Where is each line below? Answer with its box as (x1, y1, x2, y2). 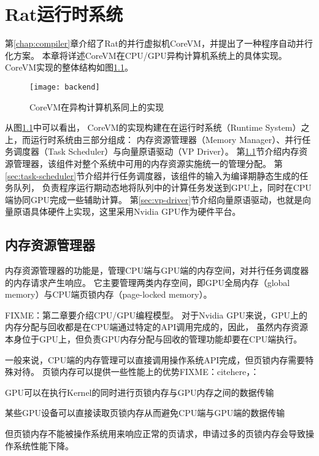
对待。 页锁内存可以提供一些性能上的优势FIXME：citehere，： (13, 365, 259, 378)
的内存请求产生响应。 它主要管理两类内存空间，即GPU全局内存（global (5, 276, 290, 288)
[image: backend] (29, 82, 100, 91)
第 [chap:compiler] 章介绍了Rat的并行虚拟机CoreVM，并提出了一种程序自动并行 (5, 37, 313, 50)
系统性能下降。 (13, 439, 74, 452)
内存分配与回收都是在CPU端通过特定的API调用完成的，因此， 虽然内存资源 (5, 320, 308, 333)
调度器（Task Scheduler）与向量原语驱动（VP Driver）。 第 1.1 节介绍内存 (13, 145, 299, 158)
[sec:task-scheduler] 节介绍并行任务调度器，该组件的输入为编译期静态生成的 (5, 169, 300, 182)
